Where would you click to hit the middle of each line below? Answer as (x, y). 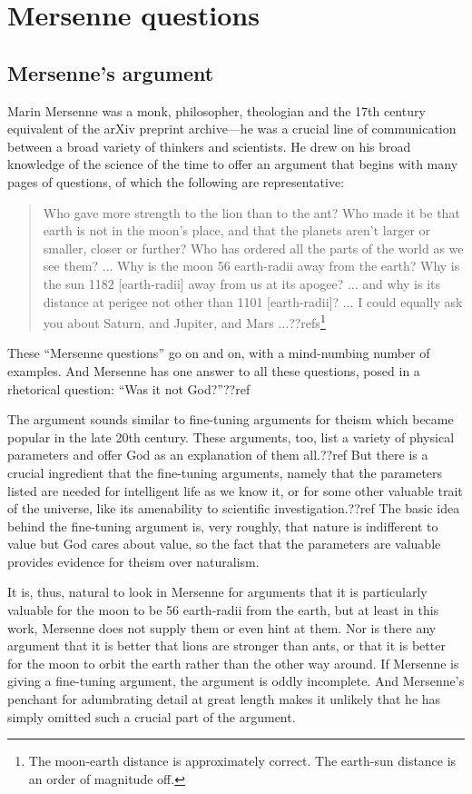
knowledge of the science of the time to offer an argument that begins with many (233, 164)
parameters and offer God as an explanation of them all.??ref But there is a (218, 455)
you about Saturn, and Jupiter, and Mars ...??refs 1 (184, 321)
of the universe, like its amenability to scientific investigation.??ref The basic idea (234, 508)
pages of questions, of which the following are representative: (176, 181)
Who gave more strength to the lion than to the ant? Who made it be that (251, 212)
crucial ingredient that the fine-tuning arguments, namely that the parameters (225, 472)
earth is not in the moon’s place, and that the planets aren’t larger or (237, 230)
